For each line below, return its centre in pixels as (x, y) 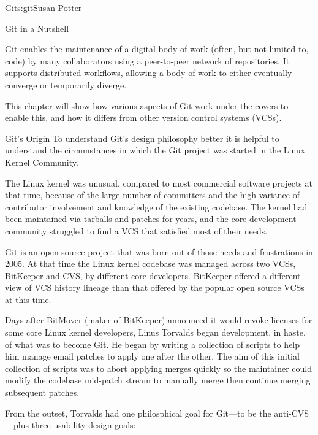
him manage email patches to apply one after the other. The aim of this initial (152, 356)
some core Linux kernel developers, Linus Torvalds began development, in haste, (155, 332)
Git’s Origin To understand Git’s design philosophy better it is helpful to (142, 138)
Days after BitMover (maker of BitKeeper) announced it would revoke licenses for (159, 320)
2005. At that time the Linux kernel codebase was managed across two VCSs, (150, 264)
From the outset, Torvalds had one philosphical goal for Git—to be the (138, 413)
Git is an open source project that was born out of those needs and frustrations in (159, 251)
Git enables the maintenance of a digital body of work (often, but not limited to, (157, 49)
